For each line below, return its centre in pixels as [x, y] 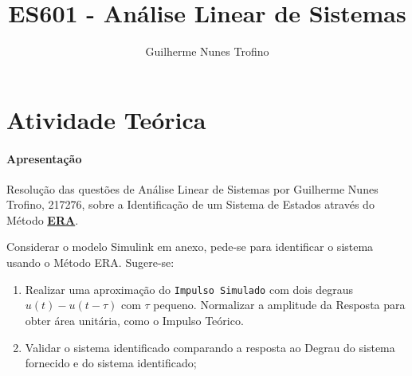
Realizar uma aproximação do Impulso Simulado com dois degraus [189, 289]
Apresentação [44, 158]
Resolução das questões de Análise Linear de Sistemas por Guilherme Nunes [192, 188]
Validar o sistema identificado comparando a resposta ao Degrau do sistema [210, 347]
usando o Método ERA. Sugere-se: [90, 262]
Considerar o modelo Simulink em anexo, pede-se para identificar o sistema [190, 247]
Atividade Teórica [106, 119]
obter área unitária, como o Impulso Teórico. [134, 320]
